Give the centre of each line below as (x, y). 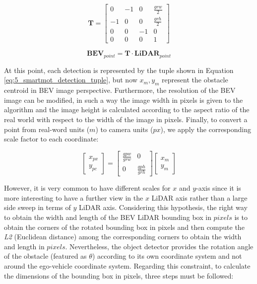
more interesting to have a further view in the (74, 197)
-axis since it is (219, 188)
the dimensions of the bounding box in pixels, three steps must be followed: (119, 275)
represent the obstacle (195, 80)
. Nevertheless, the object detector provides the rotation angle (159, 246)
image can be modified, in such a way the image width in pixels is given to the (124, 100)
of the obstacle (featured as (45, 256)
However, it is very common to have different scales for (87, 188)
